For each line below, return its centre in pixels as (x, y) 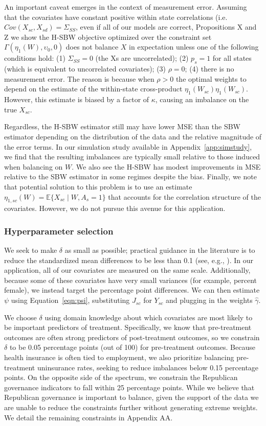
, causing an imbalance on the (202, 99)
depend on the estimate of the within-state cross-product (93, 89)
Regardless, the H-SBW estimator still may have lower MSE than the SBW (122, 126)
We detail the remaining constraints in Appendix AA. (88, 417)
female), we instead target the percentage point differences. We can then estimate (132, 290)
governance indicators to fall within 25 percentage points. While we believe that (129, 387)
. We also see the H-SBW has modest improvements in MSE (166, 166)
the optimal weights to (211, 78)
